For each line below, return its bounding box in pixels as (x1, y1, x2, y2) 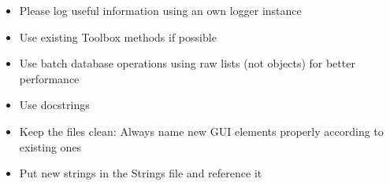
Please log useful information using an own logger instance (19, 2, 302, 18)
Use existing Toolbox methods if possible (19, 28, 217, 45)
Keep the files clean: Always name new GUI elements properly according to (19, 122, 384, 139)
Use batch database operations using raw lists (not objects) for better (19, 55, 355, 71)
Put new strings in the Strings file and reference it (19, 165, 262, 181)
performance (19, 70, 80, 86)
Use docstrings (19, 97, 90, 113)
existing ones (19, 138, 82, 155)
